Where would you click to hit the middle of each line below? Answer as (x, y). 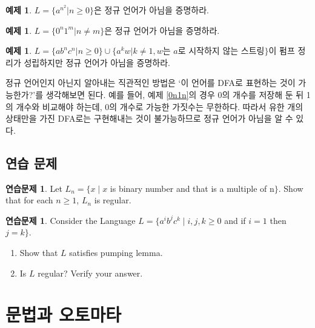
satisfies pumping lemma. (116, 252)
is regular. (113, 200)
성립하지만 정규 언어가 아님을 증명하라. (97, 62)
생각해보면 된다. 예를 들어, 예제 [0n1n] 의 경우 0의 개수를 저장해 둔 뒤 (175, 94)
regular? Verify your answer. (90, 273)
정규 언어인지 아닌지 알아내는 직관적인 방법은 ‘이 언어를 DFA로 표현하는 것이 (151, 83)
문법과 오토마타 (64, 314)
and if (235, 220)
